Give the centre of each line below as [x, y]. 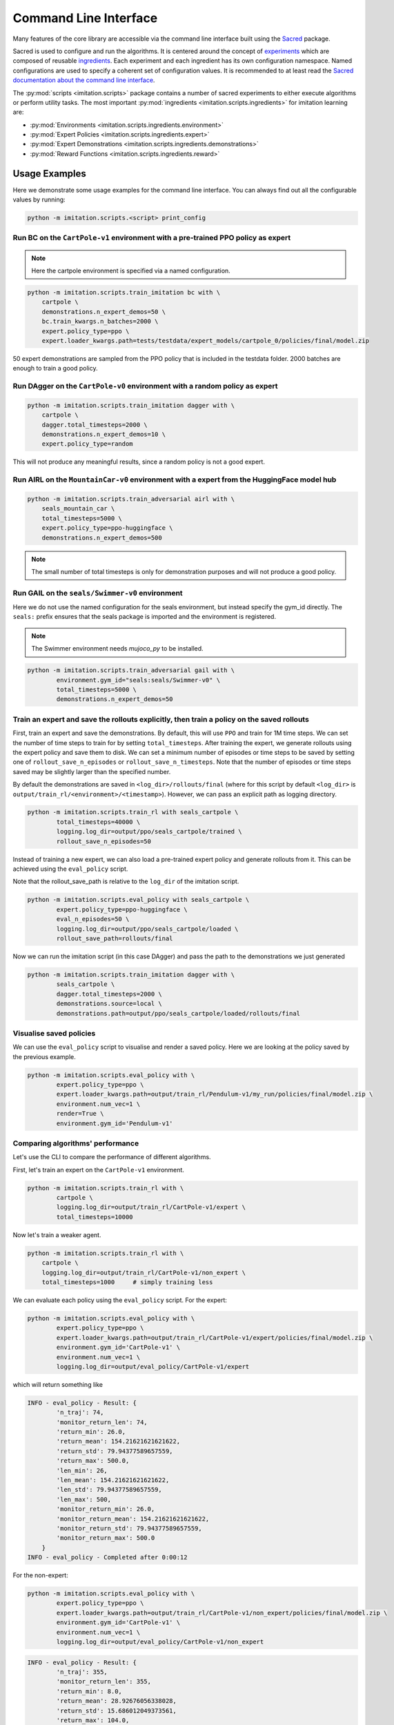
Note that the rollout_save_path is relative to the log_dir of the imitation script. [126, 881]
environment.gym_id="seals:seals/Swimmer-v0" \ [138, 680]
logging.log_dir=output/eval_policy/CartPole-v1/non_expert [160, 1642]
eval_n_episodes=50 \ [93, 919]
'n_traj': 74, [80, 1412]
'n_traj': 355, [82, 1672]
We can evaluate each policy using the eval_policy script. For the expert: [120, 1300]
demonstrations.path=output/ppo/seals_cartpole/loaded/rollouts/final [178, 1013]
